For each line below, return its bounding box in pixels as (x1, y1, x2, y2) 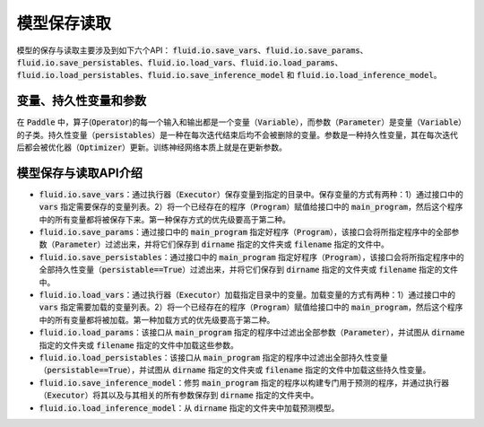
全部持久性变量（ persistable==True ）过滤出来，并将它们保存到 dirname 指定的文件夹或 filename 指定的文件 (39, 265, 459, 275)
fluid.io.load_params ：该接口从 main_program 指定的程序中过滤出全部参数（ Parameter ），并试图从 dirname (39, 327, 465, 338)
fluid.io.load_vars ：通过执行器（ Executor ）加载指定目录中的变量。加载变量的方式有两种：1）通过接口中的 (39, 290, 456, 301)
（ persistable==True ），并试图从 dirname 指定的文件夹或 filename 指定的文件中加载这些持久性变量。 (39, 364, 431, 376)
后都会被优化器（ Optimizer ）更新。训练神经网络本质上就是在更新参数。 (16, 142, 287, 152)
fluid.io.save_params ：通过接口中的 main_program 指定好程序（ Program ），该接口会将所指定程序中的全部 (39, 227, 452, 238)
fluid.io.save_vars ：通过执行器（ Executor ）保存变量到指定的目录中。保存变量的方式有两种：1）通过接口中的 (39, 188, 463, 199)
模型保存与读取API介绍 (16, 165, 143, 180)
